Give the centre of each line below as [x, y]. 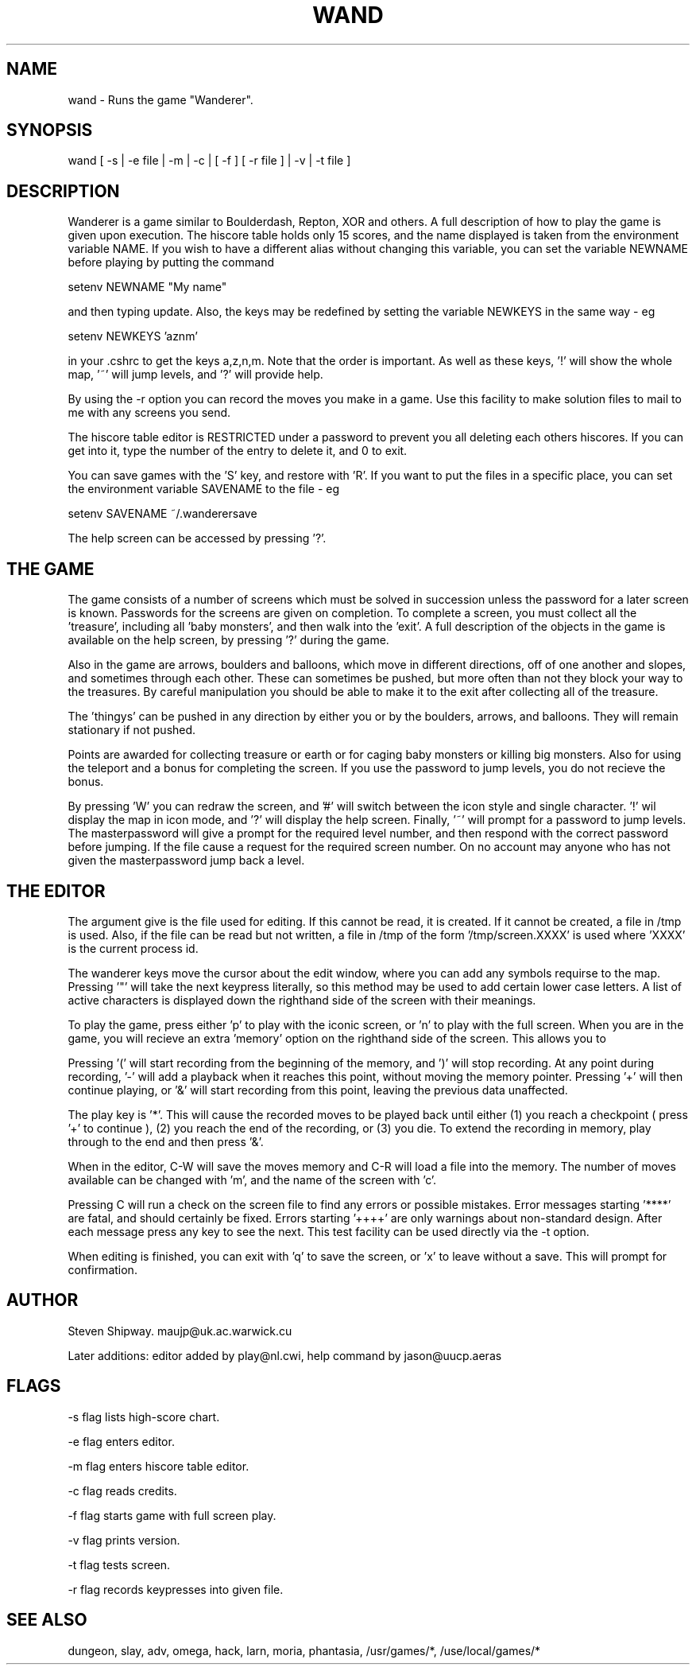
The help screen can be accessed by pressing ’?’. [197, 538]
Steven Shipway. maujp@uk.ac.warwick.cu [180, 1331]
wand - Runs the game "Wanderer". [160, 99]
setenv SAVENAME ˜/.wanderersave [162, 514]
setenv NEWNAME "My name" [147, 287]
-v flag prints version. [124, 1540]
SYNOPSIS [50, 130]
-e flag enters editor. [121, 1441]
